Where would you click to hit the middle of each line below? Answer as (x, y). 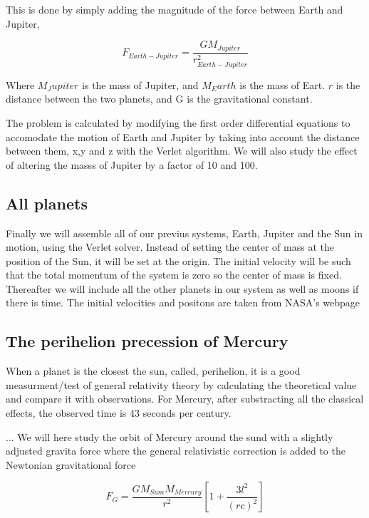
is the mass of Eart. (282, 84)
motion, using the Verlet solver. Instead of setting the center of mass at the (170, 247)
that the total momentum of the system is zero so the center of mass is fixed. (174, 275)
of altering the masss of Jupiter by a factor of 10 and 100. (132, 164)
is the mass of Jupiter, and (140, 84)
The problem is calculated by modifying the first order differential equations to (178, 122)
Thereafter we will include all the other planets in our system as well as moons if (182, 288)
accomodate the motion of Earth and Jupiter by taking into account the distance (183, 136)
